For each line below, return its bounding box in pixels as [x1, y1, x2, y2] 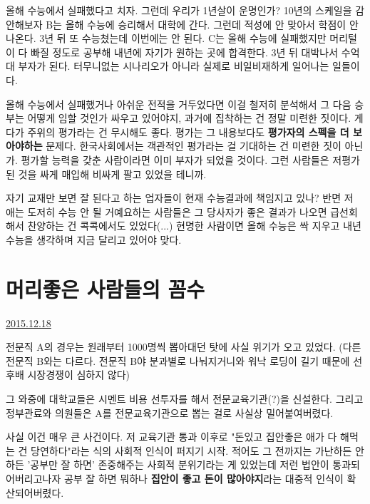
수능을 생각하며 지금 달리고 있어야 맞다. [6, 232, 182, 247]
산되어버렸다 [6, 485, 61, 500]
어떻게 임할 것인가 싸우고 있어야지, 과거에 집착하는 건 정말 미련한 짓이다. [27, 110, 351, 125]
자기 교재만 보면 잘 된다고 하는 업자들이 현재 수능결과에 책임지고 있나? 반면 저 [6, 190, 354, 205]
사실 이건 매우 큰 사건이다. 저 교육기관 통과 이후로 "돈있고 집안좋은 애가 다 [6, 429, 337, 444]
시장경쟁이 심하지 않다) [27, 367, 130, 382]
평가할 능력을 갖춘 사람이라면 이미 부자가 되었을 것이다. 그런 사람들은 [21, 152, 329, 167]
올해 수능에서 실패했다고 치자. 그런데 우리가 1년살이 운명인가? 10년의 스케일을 [6, 3, 352, 17]
